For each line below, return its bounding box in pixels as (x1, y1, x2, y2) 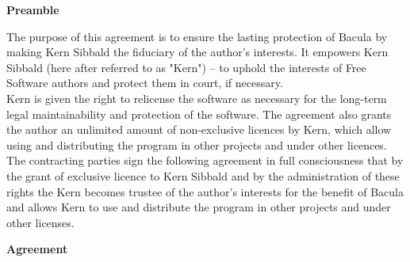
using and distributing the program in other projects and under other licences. (6, 136, 387, 153)
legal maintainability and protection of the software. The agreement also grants (6, 105, 392, 122)
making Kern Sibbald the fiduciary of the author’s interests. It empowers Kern (6, 44, 389, 60)
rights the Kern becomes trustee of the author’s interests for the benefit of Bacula (6, 183, 404, 199)
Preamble (6, 2, 59, 17)
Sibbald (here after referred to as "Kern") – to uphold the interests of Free (6, 59, 366, 75)
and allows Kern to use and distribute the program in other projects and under (6, 199, 391, 215)
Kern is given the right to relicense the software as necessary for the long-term (6, 89, 387, 106)
